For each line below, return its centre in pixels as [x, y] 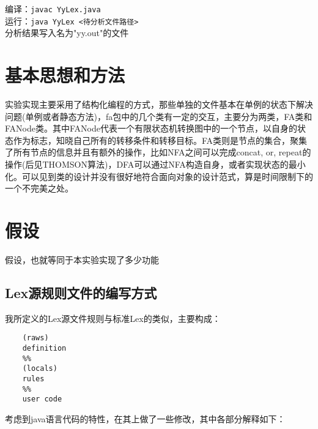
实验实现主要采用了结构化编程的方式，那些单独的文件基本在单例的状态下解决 [159, 104]
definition [44, 348]
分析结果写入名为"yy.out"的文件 [67, 33]
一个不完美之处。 [39, 188]
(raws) [35, 338]
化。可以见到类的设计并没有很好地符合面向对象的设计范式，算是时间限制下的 [159, 176]
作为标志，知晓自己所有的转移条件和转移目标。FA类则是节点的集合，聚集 [160, 140]
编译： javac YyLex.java [53, 9]
